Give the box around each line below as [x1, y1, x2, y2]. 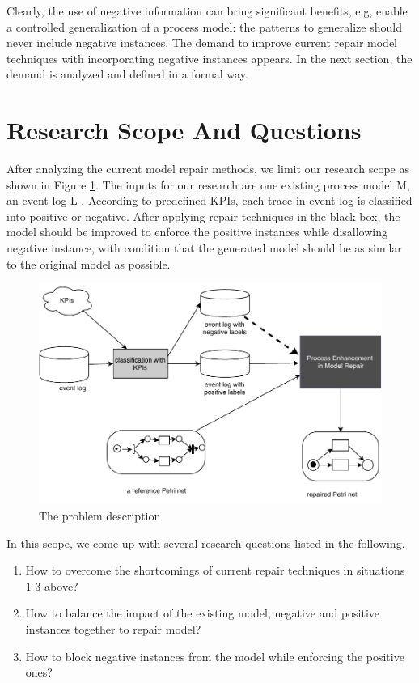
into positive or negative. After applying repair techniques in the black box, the [6, 207, 400, 224]
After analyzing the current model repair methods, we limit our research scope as [6, 160, 409, 177]
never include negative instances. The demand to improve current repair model [6, 34, 397, 51]
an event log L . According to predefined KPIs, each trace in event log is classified [6, 192, 413, 209]
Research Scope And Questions [6, 113, 362, 146]
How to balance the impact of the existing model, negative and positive [25, 605, 380, 621]
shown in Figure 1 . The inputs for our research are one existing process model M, [6, 176, 410, 193]
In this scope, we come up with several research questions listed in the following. [6, 534, 405, 551]
